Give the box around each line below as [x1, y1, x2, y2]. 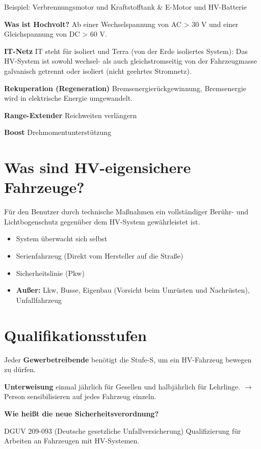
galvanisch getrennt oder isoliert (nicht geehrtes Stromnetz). [4, 65, 192, 76]
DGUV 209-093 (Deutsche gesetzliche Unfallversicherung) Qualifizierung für [4, 425, 241, 436]
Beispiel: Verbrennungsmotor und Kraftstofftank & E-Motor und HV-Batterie [4, 2, 247, 12]
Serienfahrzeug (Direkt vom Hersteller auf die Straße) [16, 250, 184, 261]
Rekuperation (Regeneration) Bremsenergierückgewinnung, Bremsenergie [4, 82, 247, 93]
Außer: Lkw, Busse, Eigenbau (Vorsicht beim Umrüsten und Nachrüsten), [16, 285, 250, 295]
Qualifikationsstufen [4, 324, 147, 345]
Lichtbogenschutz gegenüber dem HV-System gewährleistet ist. [4, 216, 200, 227]
